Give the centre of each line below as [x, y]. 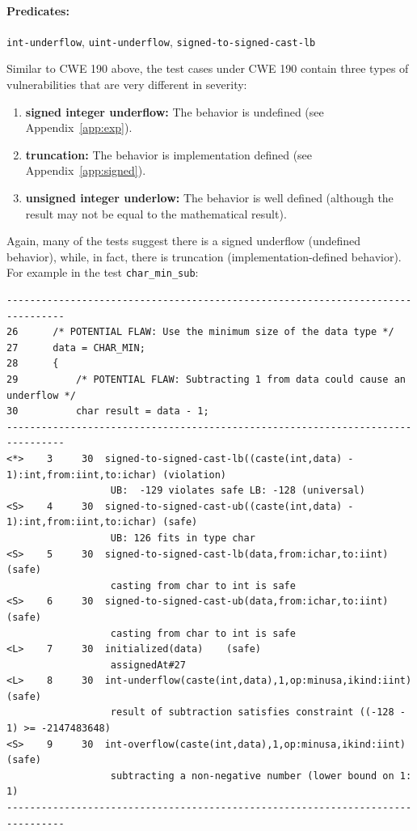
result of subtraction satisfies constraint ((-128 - [258, 712]
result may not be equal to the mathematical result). [156, 213]
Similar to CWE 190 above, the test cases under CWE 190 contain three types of [208, 68]
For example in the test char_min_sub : [103, 272]
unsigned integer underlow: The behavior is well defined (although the [209, 198]
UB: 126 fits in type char [183, 538]
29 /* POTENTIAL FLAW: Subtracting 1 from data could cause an [206, 380]
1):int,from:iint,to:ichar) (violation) [117, 475]
